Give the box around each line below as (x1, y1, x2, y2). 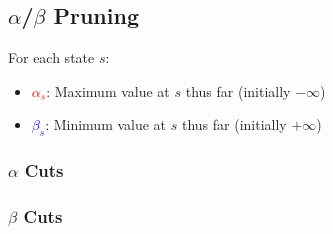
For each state (8, 47, 95, 68)
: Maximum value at (46, 80, 170, 101)
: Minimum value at (45, 114, 167, 135)
